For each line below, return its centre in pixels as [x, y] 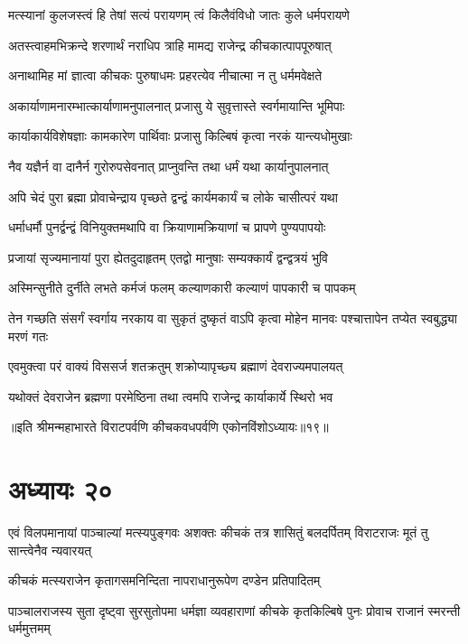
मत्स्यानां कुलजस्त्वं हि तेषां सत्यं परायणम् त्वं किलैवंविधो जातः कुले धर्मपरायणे [179, 14]
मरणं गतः [28, 336]
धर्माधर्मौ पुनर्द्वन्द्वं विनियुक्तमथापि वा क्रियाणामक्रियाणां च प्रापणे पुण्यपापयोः [167, 227]
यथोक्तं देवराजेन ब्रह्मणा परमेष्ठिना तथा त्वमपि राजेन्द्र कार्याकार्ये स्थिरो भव [171, 396]
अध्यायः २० [61, 489]
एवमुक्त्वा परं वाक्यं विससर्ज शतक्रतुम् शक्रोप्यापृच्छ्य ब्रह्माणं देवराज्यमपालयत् [176, 366]
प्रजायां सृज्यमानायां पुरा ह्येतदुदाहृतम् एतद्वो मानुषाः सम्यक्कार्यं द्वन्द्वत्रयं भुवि [168, 257]
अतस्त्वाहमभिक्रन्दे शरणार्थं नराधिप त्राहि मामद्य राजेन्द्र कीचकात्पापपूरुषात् [170, 45]
